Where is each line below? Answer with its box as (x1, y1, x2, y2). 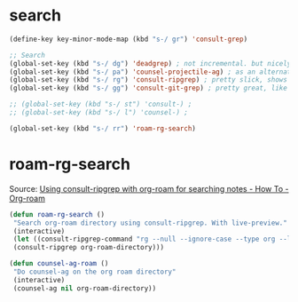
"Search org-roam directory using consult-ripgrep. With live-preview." (12, 219, 288, 227)
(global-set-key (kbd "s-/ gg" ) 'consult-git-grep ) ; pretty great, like (9, 83, 288, 93)
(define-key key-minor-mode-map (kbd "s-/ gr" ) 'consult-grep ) (9, 35, 248, 44)
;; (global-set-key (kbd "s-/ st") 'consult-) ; (9, 99, 192, 109)
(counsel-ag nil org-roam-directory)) (12, 283, 157, 293)
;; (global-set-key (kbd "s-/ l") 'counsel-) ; (9, 108, 189, 117)
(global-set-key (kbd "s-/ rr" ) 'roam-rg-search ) (9, 123, 197, 133)
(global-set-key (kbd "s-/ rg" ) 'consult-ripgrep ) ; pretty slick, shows (9, 75, 288, 84)
